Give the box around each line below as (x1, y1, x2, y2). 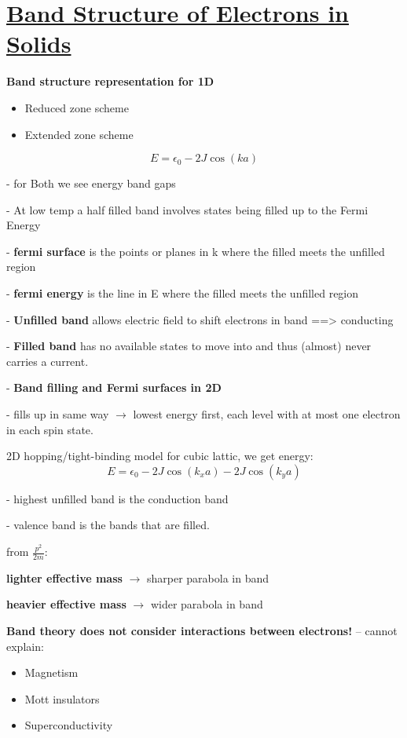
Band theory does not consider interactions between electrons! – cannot (6, 623, 398, 639)
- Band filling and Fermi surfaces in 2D (6, 379, 222, 396)
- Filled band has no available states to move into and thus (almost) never (6, 338, 372, 354)
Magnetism (24, 664, 79, 681)
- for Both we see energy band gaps (6, 175, 176, 192)
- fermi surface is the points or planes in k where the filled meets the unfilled (6, 243, 385, 259)
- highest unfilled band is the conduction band (6, 490, 229, 506)
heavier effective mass (6, 596, 126, 612)
